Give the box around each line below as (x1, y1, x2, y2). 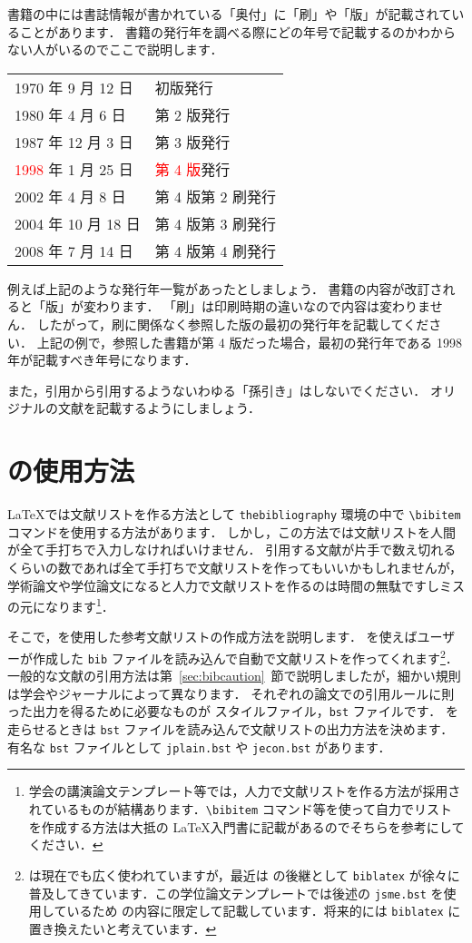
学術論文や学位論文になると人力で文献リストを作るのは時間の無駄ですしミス (7, 575, 465, 594)
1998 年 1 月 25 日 (15, 158, 133, 180)
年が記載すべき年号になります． (7, 350, 197, 369)
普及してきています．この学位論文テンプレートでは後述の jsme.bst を (28, 883, 444, 902)
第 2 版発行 (154, 103, 231, 125)
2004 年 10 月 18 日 (15, 212, 141, 234)
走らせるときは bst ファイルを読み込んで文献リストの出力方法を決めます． (7, 720, 454, 739)
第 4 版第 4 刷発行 (154, 240, 276, 261)
